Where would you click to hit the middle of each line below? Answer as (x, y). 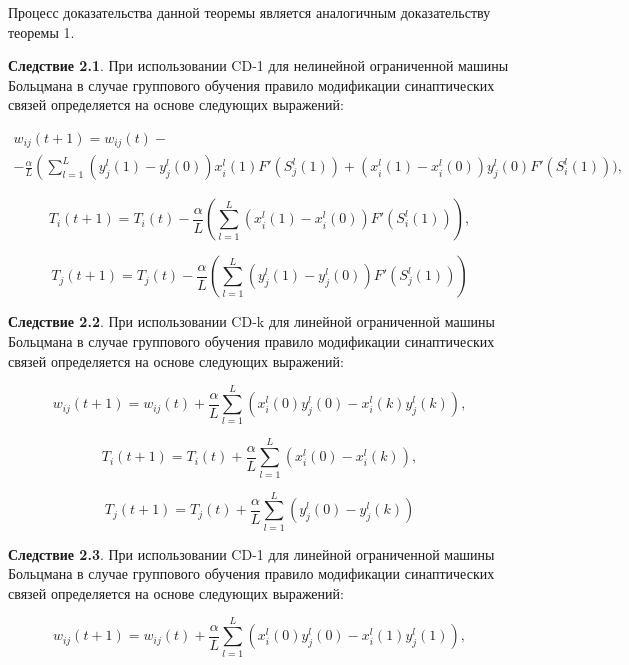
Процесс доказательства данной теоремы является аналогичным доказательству (249, 12)
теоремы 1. (41, 31)
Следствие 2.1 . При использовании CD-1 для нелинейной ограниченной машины (258, 65)
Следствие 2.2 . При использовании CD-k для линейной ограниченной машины (251, 321)
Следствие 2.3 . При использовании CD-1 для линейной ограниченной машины (251, 553)
